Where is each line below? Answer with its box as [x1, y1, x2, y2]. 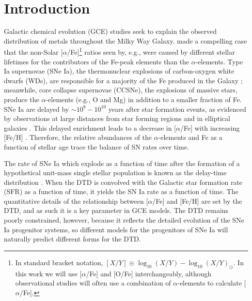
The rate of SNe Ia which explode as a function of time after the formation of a [4, 158, 240, 168]
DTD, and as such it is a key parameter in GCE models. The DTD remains [4, 205, 229, 215]
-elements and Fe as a [158, 132, 222, 142]
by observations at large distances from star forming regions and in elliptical [4, 113, 230, 123]
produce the [4, 94, 39, 104]
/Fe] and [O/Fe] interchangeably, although [86, 268, 212, 278]
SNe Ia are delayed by [4, 104, 69, 114]
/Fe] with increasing [180, 122, 240, 133]
